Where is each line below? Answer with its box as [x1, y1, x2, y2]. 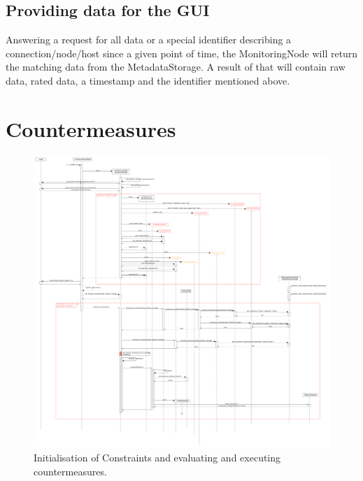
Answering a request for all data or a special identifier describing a [6, 32, 292, 47]
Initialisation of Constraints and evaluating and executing [34, 450, 281, 465]
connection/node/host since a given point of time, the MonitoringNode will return [6, 45, 358, 60]
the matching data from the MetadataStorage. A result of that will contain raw [6, 59, 346, 74]
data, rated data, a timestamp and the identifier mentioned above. [6, 73, 290, 87]
